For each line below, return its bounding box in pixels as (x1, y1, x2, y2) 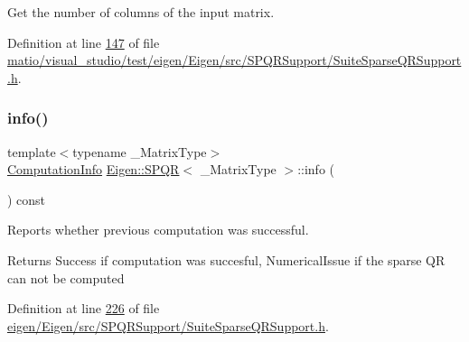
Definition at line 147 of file (7, 32, 160, 51)
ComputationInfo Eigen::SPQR (7, 160, 180, 179)
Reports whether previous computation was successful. (7, 220, 309, 239)
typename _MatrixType (72, 142, 207, 161)
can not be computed (7, 268, 125, 287)
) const (7, 189, 46, 208)
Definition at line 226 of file (7, 299, 160, 318)
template (7, 142, 56, 161)
